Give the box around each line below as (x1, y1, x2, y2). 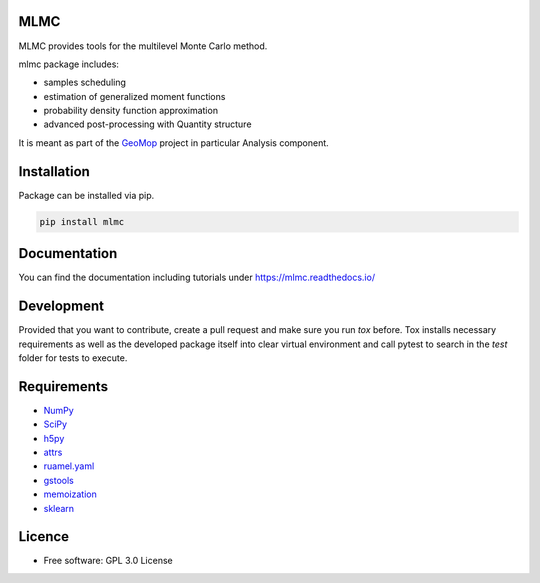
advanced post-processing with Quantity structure (43, 118, 252, 130)
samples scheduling (43, 76, 127, 89)
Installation (18, 163, 90, 180)
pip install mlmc (39, 216, 125, 227)
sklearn (43, 502, 75, 514)
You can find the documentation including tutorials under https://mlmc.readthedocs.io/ (18, 271, 375, 284)
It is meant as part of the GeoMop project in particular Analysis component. (18, 136, 329, 149)
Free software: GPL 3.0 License (43, 555, 174, 567)
